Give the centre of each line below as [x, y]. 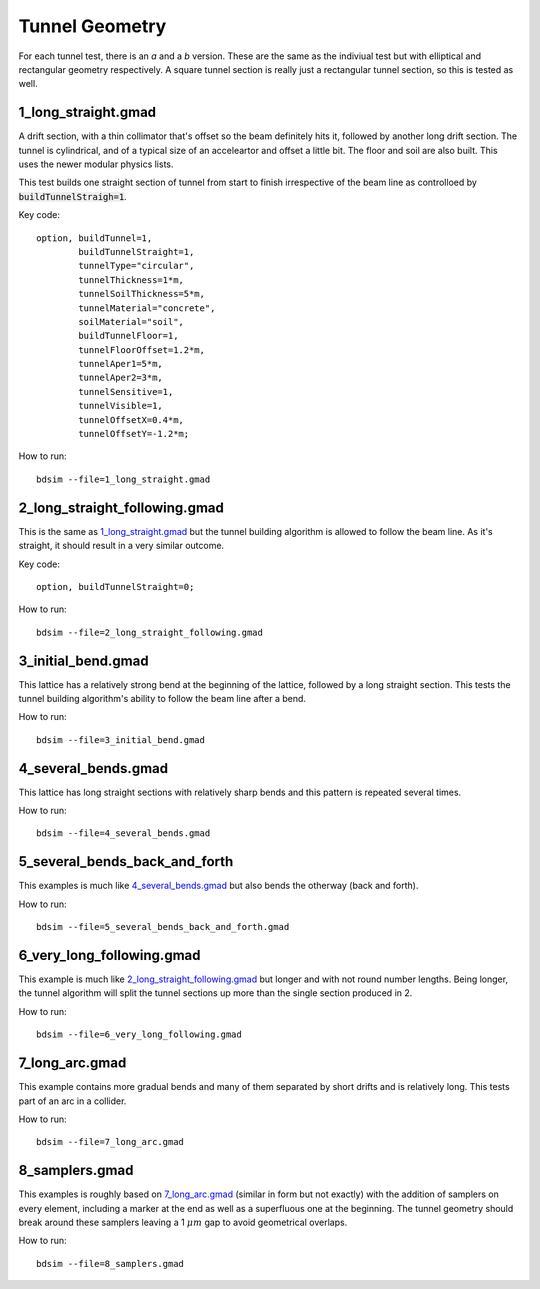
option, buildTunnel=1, [94, 238]
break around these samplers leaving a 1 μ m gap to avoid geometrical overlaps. [183, 1222]
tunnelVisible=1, [121, 406]
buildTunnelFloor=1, [128, 336]
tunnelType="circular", [136, 266]
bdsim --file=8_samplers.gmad [110, 1263]
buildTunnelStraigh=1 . [72, 196]
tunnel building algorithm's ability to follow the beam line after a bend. [162, 698]
